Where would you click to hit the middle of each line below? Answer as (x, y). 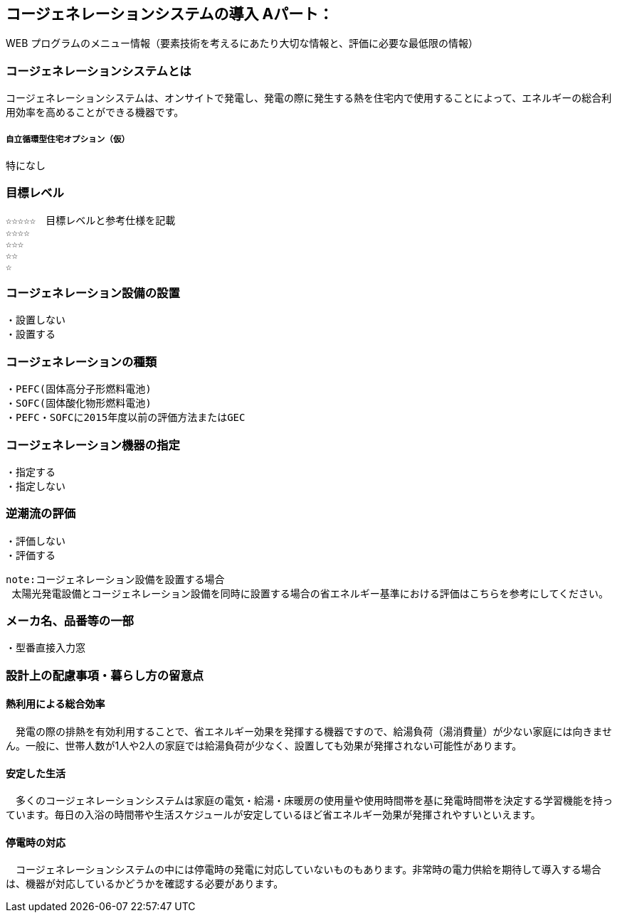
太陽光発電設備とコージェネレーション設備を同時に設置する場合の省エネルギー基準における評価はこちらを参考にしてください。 (310, 593)
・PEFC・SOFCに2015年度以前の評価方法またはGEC (126, 418)
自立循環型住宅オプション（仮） (68, 139)
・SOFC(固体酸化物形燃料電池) (79, 404)
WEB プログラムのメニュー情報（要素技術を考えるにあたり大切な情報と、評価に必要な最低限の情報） (242, 43)
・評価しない (36, 541)
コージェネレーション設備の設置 (93, 293)
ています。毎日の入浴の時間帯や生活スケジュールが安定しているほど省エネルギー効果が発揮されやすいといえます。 (273, 815)
